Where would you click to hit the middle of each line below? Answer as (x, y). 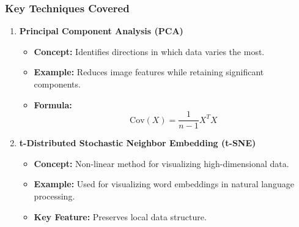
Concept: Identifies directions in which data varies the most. (149, 51)
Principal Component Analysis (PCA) (101, 31)
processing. (54, 196)
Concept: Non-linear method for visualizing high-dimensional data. (161, 163)
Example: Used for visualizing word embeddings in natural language (164, 184)
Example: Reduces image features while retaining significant (149, 72)
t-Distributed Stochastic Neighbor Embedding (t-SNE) (138, 143)
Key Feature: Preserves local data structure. (120, 216)
